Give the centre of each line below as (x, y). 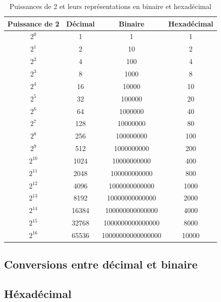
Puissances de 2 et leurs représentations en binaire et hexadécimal (110, 6)
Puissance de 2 (33, 23)
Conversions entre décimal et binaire (101, 264)
